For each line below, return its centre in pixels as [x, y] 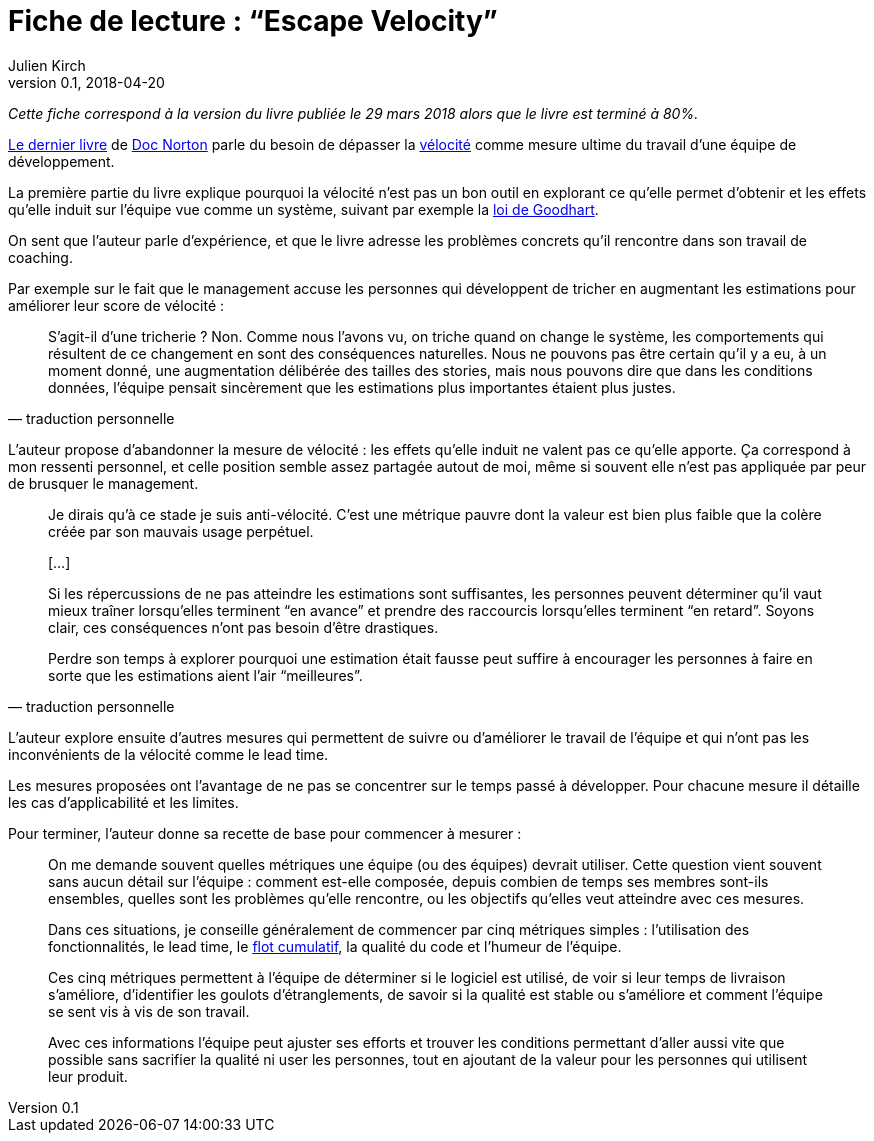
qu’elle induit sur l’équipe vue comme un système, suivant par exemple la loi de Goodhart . [303, 209]
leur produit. [88, 1076]
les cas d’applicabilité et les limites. [123, 802]
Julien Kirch [47, 65]
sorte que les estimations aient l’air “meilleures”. [205, 675]
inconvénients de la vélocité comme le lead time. [168, 754]
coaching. [40, 257]
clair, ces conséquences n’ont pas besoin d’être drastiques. [243, 627]
